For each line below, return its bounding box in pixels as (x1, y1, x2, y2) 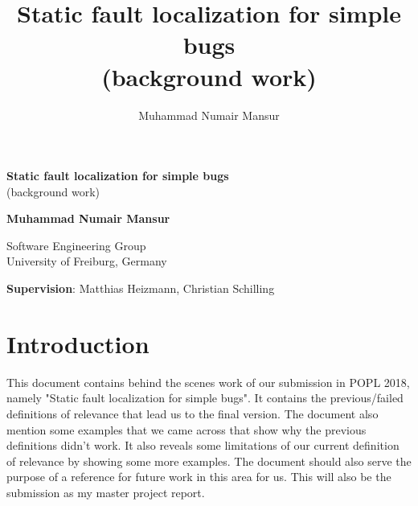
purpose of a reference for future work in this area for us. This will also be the (6, 468, 391, 485)
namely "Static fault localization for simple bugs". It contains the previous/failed (6, 389, 404, 406)
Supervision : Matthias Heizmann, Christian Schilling (6, 280, 275, 297)
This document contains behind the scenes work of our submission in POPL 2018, (6, 373, 410, 390)
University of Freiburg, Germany (6, 253, 167, 269)
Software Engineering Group (6, 237, 146, 253)
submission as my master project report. (6, 483, 205, 500)
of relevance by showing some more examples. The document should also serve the (6, 452, 412, 469)
